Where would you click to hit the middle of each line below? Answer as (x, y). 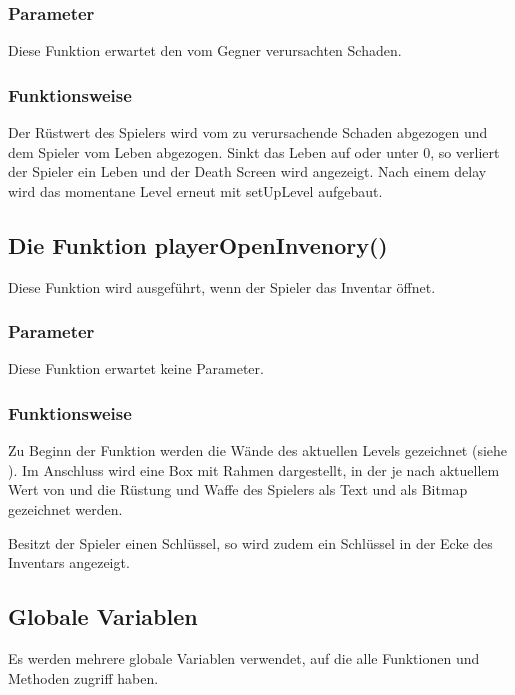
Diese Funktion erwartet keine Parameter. (136, 368)
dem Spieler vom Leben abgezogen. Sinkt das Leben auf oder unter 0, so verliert (254, 151)
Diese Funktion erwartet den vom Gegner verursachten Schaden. (205, 50)
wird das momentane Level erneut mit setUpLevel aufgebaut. (195, 190)
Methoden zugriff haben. (83, 677)
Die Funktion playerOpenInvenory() (198, 244)
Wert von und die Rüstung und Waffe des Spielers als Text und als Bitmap (238, 489)
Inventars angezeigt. (69, 562)
